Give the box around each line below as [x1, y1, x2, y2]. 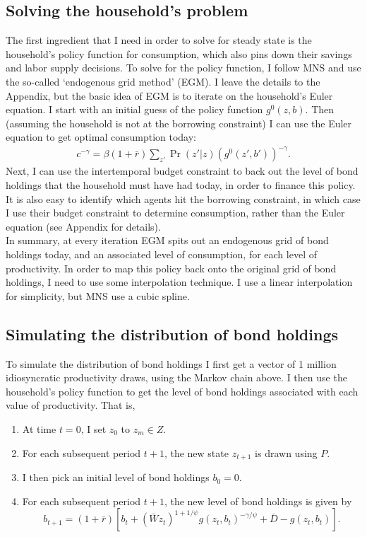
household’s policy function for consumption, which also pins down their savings [6, 46, 352, 61]
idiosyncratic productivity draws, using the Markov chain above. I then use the [6, 370, 347, 385]
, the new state [164, 445, 229, 460]
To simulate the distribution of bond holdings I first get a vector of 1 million [6, 356, 337, 371]
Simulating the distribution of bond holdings [6, 323, 338, 345]
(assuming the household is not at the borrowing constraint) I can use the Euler [6, 115, 352, 130]
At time [22, 422, 56, 436]
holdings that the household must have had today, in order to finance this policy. [6, 178, 356, 192]
